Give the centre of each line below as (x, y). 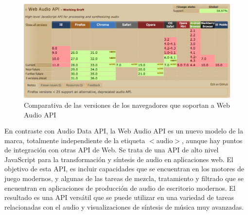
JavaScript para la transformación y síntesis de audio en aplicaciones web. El (119, 159)
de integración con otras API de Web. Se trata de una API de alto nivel (112, 150)
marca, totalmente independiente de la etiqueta (75, 140)
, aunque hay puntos (212, 140)
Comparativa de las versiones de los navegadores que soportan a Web (127, 105)
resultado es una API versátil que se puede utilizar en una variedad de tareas (119, 197)
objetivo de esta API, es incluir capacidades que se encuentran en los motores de (124, 169)
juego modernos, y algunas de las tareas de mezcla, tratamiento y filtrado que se (124, 178)
